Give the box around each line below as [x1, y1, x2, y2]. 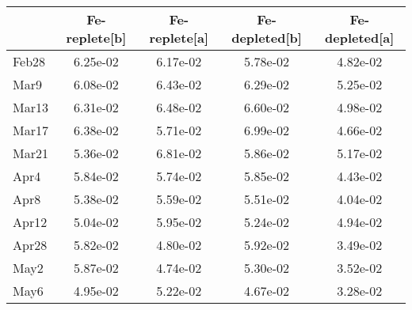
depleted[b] [231, 28, 302, 47]
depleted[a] [325, 28, 395, 47]
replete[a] [149, 28, 209, 47]
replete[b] [66, 28, 127, 47]
